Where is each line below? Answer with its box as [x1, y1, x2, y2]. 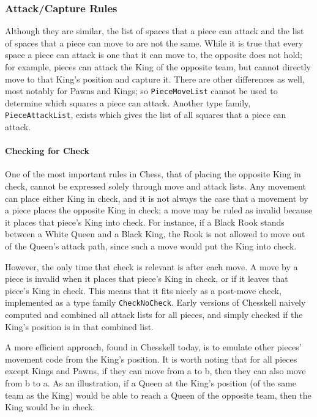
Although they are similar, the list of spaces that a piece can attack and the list [5, 24, 304, 37]
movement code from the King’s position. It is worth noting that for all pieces [5, 352, 297, 365]
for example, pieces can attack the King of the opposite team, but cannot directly [5, 61, 311, 73]
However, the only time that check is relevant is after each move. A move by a [5, 260, 298, 273]
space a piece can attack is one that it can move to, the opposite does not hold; [5, 48, 302, 61]
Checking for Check [5, 144, 90, 157]
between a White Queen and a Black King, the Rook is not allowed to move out [5, 227, 305, 240]
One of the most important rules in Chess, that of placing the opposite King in [5, 168, 301, 180]
